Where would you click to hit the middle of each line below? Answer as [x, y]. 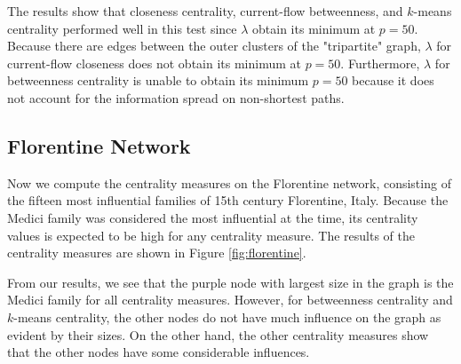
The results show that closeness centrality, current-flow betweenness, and [205, 11]
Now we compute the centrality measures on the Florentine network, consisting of [229, 182]
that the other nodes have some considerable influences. [159, 352]
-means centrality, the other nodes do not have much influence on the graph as [227, 317]
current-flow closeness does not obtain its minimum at [154, 63]
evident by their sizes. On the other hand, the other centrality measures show [218, 334]
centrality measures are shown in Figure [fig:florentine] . [157, 253]
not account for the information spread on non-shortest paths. [176, 97]
